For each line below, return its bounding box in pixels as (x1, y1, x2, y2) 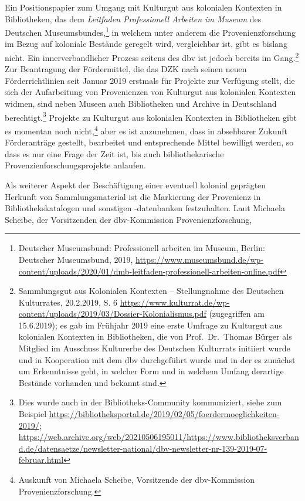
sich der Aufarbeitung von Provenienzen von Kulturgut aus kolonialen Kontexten (5, 86, 296, 98)
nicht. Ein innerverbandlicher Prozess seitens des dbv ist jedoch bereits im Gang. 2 (5, 50, 299, 63)
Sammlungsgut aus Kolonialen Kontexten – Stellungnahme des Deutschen (18, 285, 284, 297)
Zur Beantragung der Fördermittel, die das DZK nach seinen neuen (5, 63, 247, 75)
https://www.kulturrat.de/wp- (120, 296, 230, 308)
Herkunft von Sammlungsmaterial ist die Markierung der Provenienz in (5, 190, 261, 202)
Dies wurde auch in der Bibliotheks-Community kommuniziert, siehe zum (18, 396, 282, 408)
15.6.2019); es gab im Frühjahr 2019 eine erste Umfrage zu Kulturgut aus (18, 319, 282, 331)
